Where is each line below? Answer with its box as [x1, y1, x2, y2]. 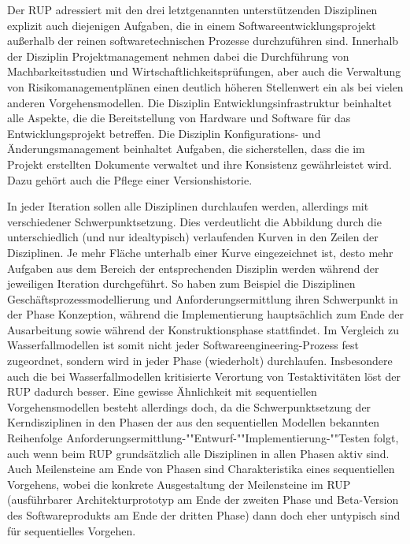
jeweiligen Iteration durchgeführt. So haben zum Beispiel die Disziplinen [7, 275, 356, 292]
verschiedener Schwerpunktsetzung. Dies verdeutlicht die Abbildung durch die [7, 213, 382, 229]
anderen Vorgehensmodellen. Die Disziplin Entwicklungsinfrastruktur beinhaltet [7, 94, 392, 110]
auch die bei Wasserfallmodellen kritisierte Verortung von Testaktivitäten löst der [7, 367, 401, 384]
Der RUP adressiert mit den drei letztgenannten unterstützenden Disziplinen [7, 2, 378, 17]
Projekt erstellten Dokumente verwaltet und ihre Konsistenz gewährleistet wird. [7, 155, 392, 172]
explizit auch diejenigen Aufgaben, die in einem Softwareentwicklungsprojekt [7, 17, 376, 33]
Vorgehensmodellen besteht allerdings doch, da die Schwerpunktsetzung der [7, 398, 371, 415]
